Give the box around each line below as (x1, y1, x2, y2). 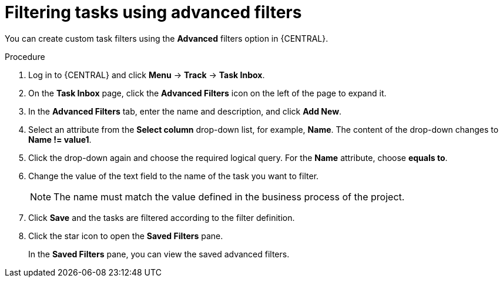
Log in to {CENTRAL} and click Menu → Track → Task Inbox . (28, 69, 265, 80)
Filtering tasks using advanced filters (5, 2, 302, 22)
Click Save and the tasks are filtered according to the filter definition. (28, 212, 295, 223)
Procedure (5, 51, 45, 62)
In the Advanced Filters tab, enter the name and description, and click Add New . (28, 106, 342, 116)
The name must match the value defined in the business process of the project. (53, 190, 405, 203)
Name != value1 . (28, 134, 92, 145)
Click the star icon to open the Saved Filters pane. (28, 230, 223, 241)
